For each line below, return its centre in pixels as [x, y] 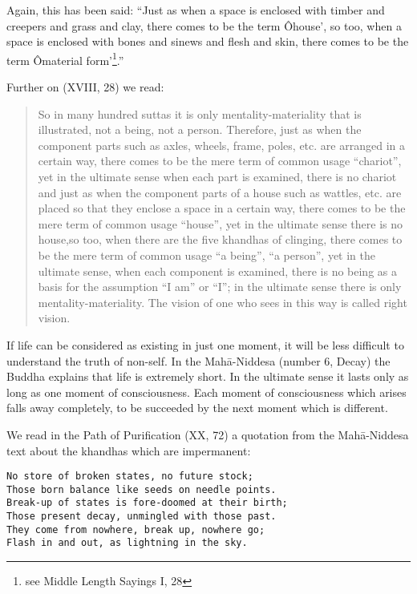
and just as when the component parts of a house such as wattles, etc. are [220, 192]
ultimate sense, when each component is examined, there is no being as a [217, 271]
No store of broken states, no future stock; [130, 477]
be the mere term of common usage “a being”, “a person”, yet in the [207, 255]
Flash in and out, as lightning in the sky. [127, 543]
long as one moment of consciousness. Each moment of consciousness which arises [206, 392]
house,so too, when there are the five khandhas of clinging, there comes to [220, 239]
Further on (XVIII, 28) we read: [85, 87]
